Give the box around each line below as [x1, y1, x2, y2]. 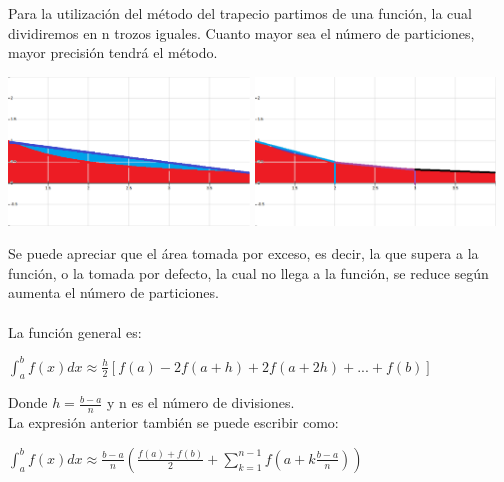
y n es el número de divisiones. [107, 392, 295, 413]
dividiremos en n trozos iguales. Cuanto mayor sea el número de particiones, [8, 22, 475, 43]
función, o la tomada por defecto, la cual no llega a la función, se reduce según [8, 262, 489, 283]
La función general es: [8, 321, 142, 342]
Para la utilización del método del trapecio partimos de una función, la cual [8, 3, 472, 23]
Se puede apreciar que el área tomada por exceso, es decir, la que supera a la [8, 243, 479, 264]
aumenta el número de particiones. [8, 282, 219, 303]
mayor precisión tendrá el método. [8, 42, 218, 63]
